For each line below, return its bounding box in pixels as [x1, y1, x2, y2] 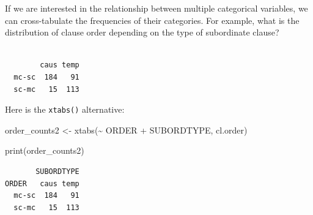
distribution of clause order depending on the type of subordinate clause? [5, 26, 279, 39]
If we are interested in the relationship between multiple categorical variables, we [5, 2, 308, 14]
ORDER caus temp [5, 179, 79, 188]
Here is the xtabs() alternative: [5, 103, 125, 116]
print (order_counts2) [5, 144, 84, 157]
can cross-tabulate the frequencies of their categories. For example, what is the [5, 13, 300, 26]
